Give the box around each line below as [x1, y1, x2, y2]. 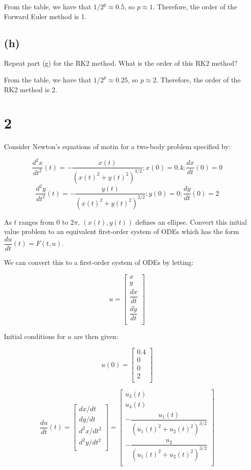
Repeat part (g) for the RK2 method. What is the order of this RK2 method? [4, 58, 238, 68]
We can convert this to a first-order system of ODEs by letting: [4, 257, 194, 267]
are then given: [73, 331, 118, 341]
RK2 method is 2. [4, 84, 57, 94]
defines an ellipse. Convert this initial [135, 216, 247, 227]
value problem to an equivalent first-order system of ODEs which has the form [4, 226, 239, 236]
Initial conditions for [4, 331, 66, 341]
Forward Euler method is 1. [4, 11, 87, 21]
